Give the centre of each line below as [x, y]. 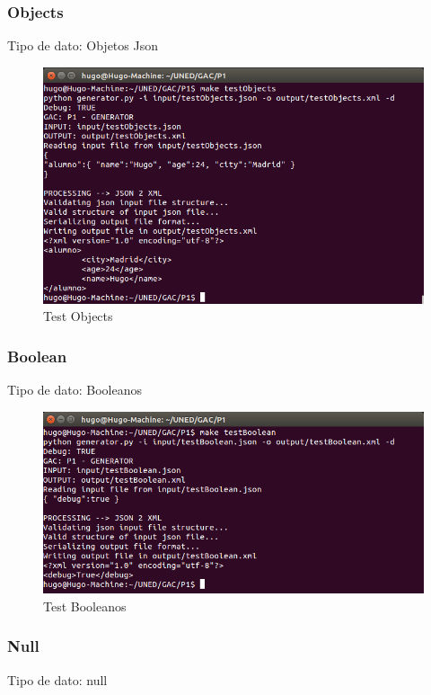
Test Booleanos [85, 606]
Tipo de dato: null [57, 679]
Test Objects [78, 316]
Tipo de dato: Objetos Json [83, 45]
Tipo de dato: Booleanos [75, 390]
